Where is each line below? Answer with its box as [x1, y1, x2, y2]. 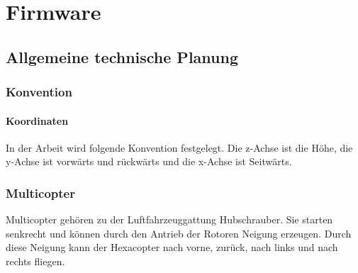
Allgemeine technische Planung [6, 45, 238, 67]
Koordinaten [6, 113, 69, 128]
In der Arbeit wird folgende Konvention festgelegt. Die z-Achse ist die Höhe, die [6, 140, 353, 155]
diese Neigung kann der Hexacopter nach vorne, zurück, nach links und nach [6, 240, 338, 255]
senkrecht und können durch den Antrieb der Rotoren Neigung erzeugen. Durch [6, 225, 352, 240]
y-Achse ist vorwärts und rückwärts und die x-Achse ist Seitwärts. [6, 154, 292, 169]
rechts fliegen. [6, 253, 65, 268]
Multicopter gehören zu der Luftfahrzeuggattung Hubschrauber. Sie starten [6, 212, 333, 227]
